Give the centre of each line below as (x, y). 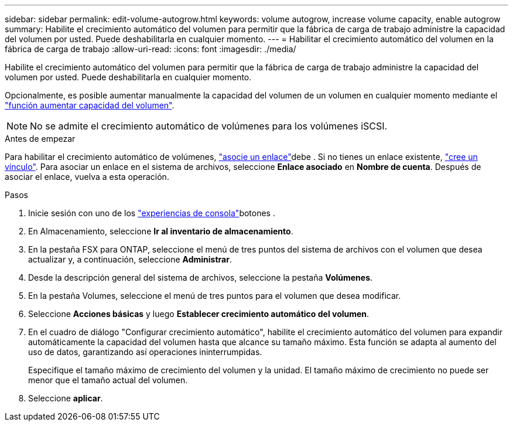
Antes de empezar (40, 139)
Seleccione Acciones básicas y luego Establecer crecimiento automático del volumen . (199, 314)
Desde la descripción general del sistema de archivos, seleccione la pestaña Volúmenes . (201, 277)
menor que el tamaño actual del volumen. (108, 380)
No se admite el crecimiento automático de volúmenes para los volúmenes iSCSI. (209, 126)
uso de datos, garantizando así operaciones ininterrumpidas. (145, 352)
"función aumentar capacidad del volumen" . (90, 105)
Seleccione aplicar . (66, 398)
